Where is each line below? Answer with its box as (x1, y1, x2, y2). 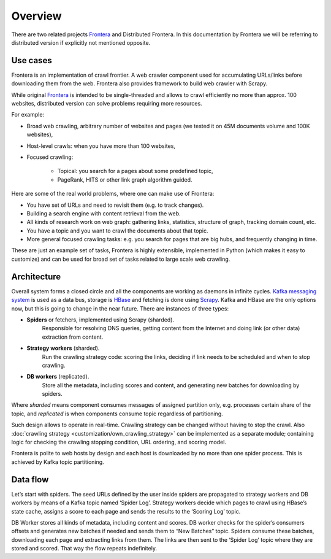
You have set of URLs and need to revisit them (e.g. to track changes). (26, 201, 204, 209)
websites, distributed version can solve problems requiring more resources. (11, 100, 202, 107)
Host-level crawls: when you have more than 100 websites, (26, 142, 176, 150)
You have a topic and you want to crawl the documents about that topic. (26, 227, 208, 234)
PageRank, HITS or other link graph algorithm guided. (57, 175, 192, 183)
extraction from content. (42, 333, 104, 341)
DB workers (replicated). (26, 373, 89, 380)
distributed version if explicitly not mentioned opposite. (11, 39, 151, 46)
